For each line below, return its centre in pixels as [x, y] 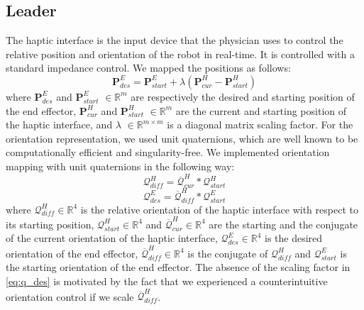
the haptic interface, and [59, 124]
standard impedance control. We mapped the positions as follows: [148, 68]
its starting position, [50, 224]
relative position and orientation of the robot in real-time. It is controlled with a [180, 54]
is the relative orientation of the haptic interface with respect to [219, 209]
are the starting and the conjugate [283, 224]
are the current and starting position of [261, 110]
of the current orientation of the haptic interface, [112, 238]
